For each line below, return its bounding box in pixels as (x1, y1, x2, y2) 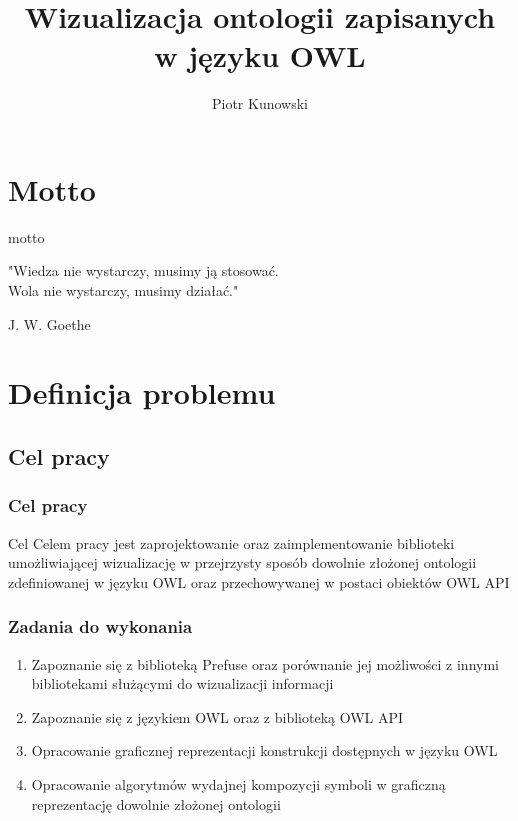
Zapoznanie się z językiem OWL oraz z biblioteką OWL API (31, 706, 404, 727)
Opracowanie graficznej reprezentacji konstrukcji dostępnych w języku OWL (31, 740, 498, 761)
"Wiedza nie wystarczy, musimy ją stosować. (8, 260, 279, 281)
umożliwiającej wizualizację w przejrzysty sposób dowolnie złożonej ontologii (8, 552, 477, 573)
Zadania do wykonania (8, 614, 193, 639)
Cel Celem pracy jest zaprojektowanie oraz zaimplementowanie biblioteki (8, 532, 455, 553)
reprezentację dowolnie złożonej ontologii (31, 793, 281, 814)
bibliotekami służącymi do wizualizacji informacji (31, 673, 334, 694)
